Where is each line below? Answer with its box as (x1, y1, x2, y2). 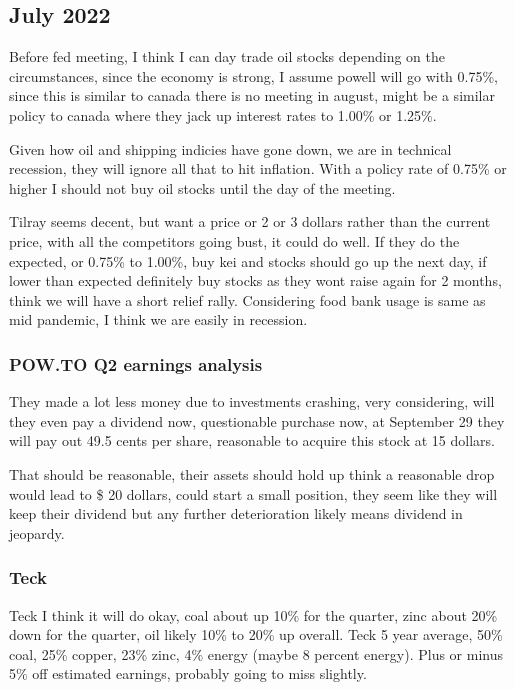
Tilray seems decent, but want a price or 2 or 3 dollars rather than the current (9, 211, 491, 232)
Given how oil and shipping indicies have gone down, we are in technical (9, 138, 452, 159)
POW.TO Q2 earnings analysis (9, 351, 263, 376)
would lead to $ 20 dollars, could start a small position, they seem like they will (9, 483, 498, 504)
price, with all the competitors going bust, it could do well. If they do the (9, 230, 460, 251)
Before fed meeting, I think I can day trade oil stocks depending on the (9, 46, 445, 67)
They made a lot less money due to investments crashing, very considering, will (9, 391, 495, 412)
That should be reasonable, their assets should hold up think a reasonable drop (9, 463, 495, 484)
